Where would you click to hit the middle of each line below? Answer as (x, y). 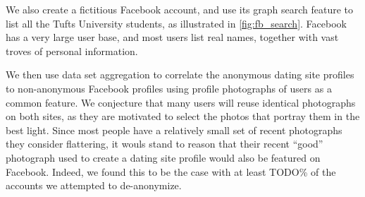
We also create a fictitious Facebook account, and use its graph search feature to (180, 9)
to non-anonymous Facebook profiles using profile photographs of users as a (169, 88)
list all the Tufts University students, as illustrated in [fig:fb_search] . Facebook (176, 23)
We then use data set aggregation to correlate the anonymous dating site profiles (180, 74)
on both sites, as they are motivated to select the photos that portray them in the (183, 116)
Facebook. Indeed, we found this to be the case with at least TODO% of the (171, 171)
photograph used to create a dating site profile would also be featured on (163, 157)
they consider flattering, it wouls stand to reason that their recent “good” (165, 144)
